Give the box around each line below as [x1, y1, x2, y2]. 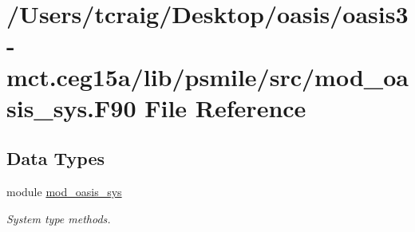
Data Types [6, 146, 105, 171]
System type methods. [6, 210, 111, 226]
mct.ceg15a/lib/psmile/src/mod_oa [6, 60, 409, 92]
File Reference [144, 91, 306, 124]
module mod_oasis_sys [6, 183, 122, 200]
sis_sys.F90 [6, 91, 136, 124]
